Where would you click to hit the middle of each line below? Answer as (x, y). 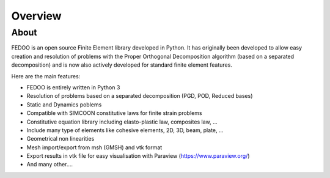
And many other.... (50, 165)
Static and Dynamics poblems (64, 105)
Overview (36, 16)
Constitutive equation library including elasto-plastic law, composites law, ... (122, 122)
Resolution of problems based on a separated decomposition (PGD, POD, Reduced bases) (140, 96)
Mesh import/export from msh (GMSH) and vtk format (94, 147)
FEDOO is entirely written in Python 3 (73, 87)
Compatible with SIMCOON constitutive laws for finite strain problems (114, 113)
